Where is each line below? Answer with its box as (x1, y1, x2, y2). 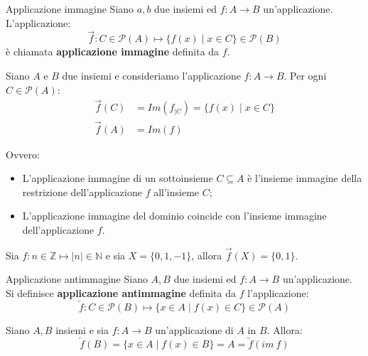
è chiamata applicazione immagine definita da (6, 44, 220, 59)
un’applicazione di (155, 322, 234, 337)
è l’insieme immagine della (247, 171, 362, 185)
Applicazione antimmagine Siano (6, 271, 148, 286)
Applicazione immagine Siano (6, 1, 134, 16)
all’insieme (153, 184, 200, 199)
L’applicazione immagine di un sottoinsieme (22, 171, 213, 185)
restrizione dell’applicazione (22, 184, 142, 199)
